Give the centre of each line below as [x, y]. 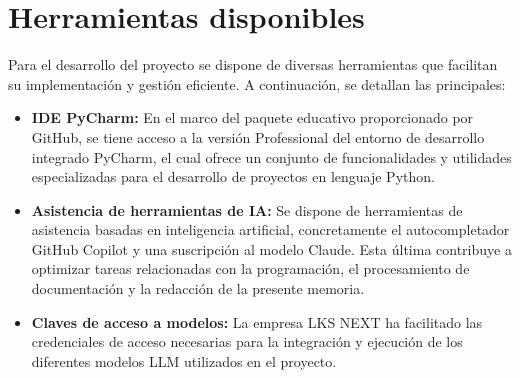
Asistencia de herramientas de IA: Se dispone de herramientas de [247, 209]
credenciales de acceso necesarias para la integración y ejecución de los [247, 341]
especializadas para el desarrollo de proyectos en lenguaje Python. [233, 176]
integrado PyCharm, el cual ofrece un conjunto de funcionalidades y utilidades [271, 156]
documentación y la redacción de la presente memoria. [198, 288]
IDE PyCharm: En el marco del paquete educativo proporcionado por [252, 117]
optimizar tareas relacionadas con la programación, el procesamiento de [250, 268]
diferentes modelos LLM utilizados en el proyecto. [184, 360]
